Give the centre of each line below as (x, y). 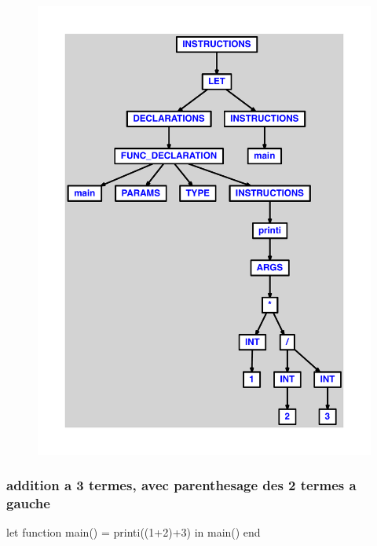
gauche (28, 502)
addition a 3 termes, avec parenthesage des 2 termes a (181, 485)
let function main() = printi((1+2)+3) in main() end (134, 532)
